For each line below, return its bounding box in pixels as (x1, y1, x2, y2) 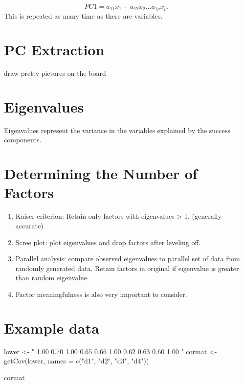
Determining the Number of (4, 163, 198, 183)
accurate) (15, 220, 44, 230)
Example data (4, 317, 99, 338)
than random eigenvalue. (15, 272, 89, 283)
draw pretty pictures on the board (4, 68, 106, 78)
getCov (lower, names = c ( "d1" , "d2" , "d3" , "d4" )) (4, 356, 149, 366)
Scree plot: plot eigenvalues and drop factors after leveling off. (15, 237, 201, 247)
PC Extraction (4, 40, 105, 60)
